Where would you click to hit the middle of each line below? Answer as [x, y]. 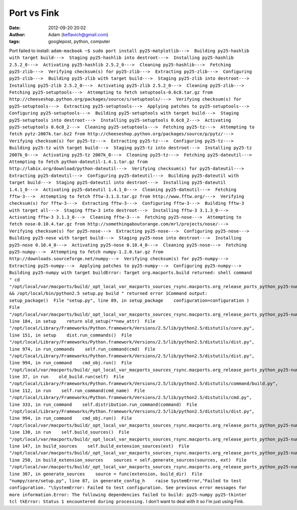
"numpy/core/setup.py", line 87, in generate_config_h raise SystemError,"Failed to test [125, 481]
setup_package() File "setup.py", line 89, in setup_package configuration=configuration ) [129, 300]
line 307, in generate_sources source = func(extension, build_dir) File [106, 474]
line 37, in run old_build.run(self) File [67, 377]
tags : [15, 42]
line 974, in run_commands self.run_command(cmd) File [82, 349]
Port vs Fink [34, 13]
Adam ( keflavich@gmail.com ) [78, 34]
